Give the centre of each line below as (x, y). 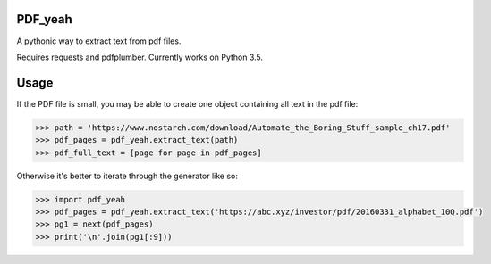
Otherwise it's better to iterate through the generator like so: (127, 176)
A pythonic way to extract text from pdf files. (99, 41)
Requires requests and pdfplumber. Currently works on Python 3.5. (140, 57)
